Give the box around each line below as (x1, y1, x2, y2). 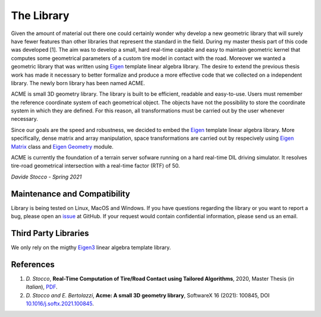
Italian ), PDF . (26, 283, 58, 291)
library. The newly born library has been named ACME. (11, 79, 146, 86)
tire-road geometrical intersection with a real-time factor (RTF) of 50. (11, 162, 180, 170)
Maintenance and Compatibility (11, 189, 130, 199)
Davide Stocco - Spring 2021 (11, 173, 82, 180)
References (11, 259, 55, 269)
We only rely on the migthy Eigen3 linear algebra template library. (11, 244, 171, 251)
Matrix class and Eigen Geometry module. (11, 143, 114, 150)
